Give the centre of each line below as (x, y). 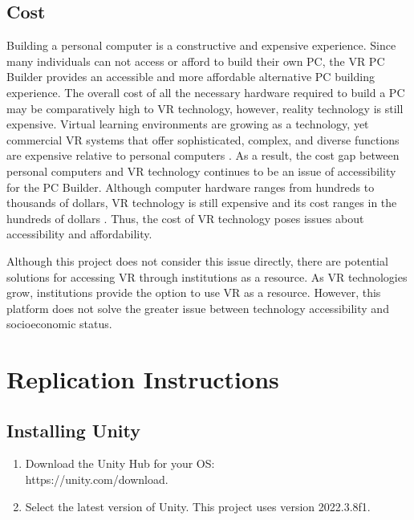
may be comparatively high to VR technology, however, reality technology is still (205, 108)
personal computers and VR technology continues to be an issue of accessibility (201, 171)
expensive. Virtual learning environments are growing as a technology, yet (188, 124)
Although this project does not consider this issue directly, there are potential (197, 260)
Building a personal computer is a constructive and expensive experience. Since (201, 45)
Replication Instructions (143, 379)
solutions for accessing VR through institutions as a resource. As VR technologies (207, 276)
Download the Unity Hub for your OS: (120, 463)
